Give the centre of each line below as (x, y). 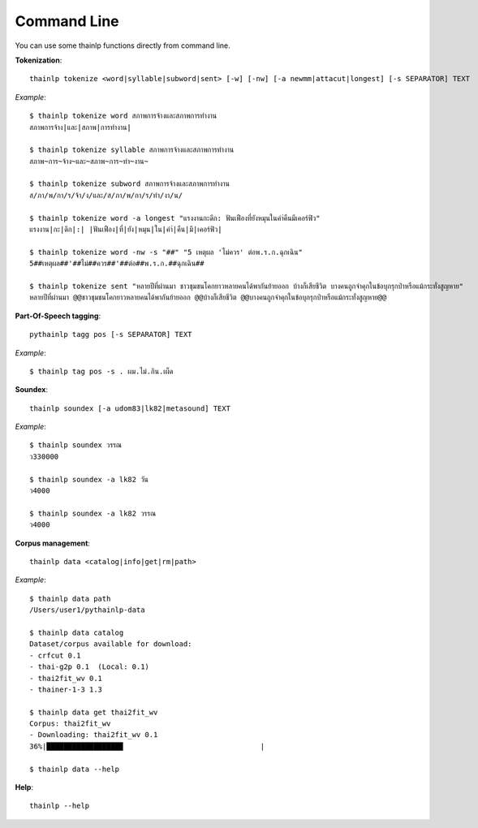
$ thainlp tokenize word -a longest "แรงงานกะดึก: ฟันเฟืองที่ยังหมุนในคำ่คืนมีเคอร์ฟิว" (175, 218)
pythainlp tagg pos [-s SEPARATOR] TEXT (111, 334)
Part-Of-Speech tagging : (58, 316)
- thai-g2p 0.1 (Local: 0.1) (90, 667)
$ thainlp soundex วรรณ (75, 445)
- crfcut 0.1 (55, 655)
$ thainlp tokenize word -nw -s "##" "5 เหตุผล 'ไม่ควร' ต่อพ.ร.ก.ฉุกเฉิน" (166, 252)
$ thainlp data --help (75, 769)
